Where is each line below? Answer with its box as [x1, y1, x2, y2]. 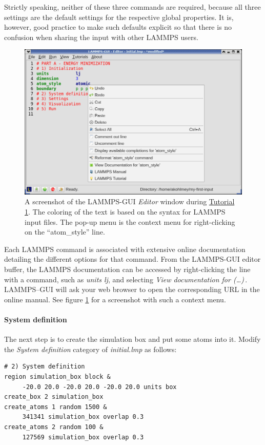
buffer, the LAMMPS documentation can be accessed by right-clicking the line [4, 264, 251, 275]
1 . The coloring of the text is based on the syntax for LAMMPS [25, 206, 226, 217]
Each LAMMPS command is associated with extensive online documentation [4, 243, 246, 254]
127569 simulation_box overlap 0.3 [22, 433, 144, 441]
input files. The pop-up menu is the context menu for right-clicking [25, 216, 235, 227]
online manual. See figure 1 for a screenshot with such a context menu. [4, 294, 226, 304]
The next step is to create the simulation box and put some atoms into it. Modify [4, 334, 261, 344]
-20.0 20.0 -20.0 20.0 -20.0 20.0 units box [22, 383, 177, 391]
